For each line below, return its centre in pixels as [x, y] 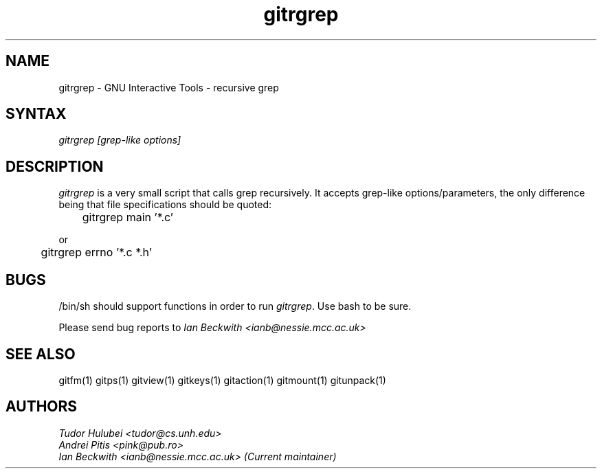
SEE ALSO [41, 354]
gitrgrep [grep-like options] [120, 140]
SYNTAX [36, 114]
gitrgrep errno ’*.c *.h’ [96, 252]
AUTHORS [42, 407]
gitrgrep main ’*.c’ [128, 217]
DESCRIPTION [55, 166]
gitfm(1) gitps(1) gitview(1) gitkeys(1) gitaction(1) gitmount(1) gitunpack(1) [222, 380]
